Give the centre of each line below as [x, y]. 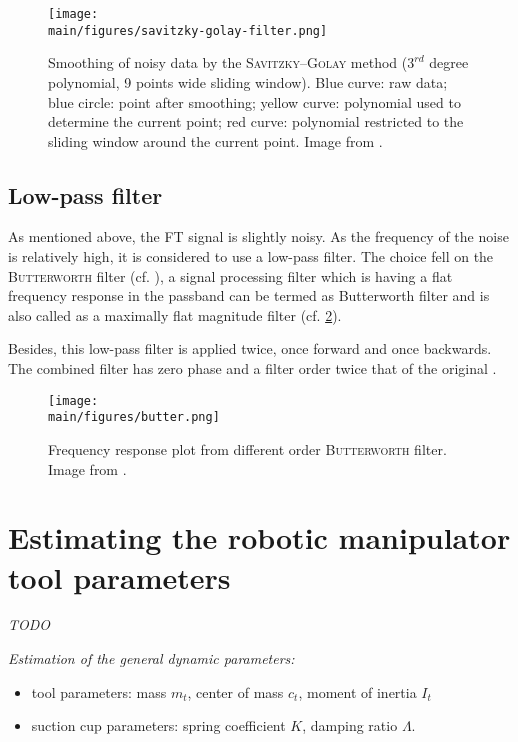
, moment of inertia [357, 691]
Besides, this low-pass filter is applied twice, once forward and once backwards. [250, 348]
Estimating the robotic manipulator [259, 537]
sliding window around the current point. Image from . [215, 140]
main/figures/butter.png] [134, 417]
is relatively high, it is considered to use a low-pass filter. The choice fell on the [251, 256]
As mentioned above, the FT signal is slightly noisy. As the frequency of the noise [258, 236]
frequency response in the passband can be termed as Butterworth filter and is [249, 295]
